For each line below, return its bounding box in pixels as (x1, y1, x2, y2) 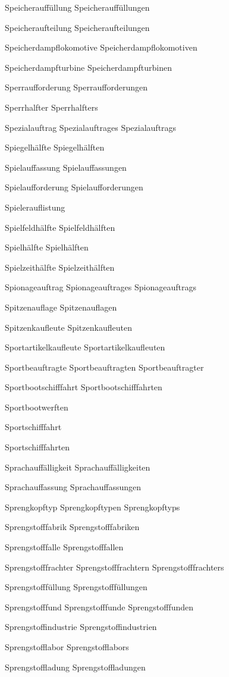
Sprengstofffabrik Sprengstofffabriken (5, 521, 140, 533)
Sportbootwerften (5, 400, 68, 413)
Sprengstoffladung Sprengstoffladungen (5, 660, 146, 673)
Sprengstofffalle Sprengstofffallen (5, 541, 124, 553)
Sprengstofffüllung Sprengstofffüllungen (5, 581, 148, 593)
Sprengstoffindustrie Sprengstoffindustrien (5, 620, 157, 633)
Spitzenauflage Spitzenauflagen (5, 300, 117, 313)
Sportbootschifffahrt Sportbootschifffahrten (5, 381, 162, 393)
